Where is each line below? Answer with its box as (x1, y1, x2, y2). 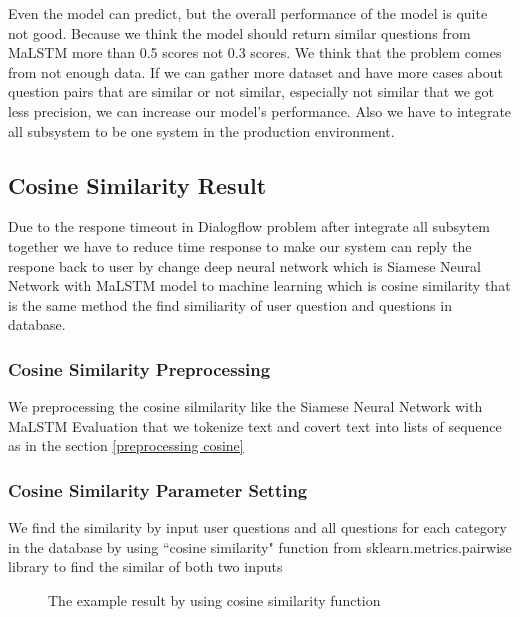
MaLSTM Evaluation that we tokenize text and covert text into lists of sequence (8, 415, 502, 436)
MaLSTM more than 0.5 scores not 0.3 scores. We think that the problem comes (8, 42, 502, 63)
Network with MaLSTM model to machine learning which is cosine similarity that (8, 275, 511, 296)
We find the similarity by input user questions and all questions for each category (8, 517, 507, 538)
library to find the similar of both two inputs (8, 556, 283, 577)
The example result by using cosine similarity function (48, 589, 381, 610)
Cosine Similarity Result (8, 169, 267, 200)
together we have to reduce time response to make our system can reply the (8, 235, 472, 256)
